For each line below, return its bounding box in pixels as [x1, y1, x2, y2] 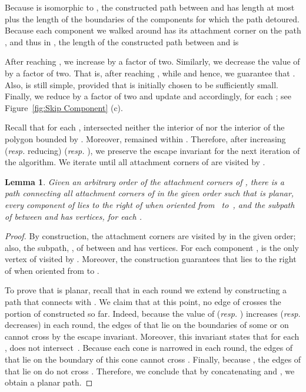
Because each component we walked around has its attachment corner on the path [5, 24, 301, 36]
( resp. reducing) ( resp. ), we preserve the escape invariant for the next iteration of [5, 144, 300, 156]
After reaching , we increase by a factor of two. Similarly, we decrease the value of [5, 55, 300, 68]
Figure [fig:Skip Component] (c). [5, 101, 123, 113]
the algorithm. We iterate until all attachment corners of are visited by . [5, 156, 265, 168]
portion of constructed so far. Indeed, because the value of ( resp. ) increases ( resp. [5, 307, 301, 319]
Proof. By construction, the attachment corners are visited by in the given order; [5, 230, 296, 242]
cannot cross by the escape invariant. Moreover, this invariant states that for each [5, 330, 300, 342]
